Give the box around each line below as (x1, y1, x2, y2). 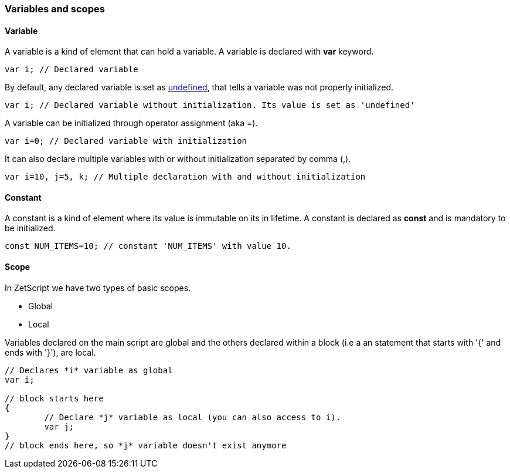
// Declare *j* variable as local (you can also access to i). (44, 412, 341, 422)
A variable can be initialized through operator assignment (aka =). (5, 118, 258, 129)
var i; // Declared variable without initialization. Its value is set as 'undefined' (5, 100, 415, 110)
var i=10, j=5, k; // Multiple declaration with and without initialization (5, 172, 366, 182)
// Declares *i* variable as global (5, 365, 173, 375)
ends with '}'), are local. (5, 347, 96, 357)
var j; (44, 421, 74, 431)
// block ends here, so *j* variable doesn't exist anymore (5, 440, 287, 450)
